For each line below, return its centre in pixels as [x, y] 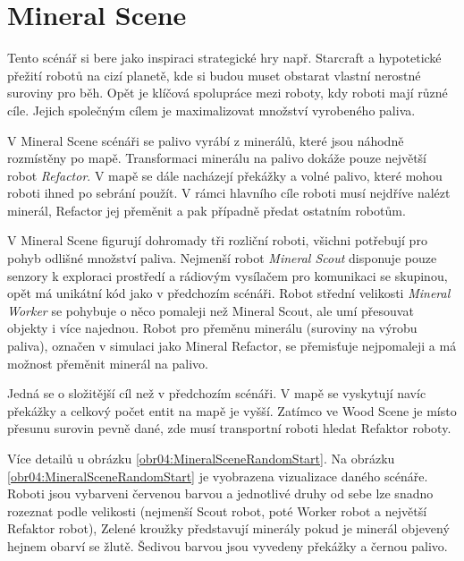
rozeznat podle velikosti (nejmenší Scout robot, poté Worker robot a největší [217, 510]
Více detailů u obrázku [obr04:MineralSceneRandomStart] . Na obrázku [201, 458]
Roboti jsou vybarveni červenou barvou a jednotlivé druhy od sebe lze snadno [220, 493]
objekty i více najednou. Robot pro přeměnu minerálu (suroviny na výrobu [212, 328]
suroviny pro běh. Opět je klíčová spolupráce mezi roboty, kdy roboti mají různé [228, 93]
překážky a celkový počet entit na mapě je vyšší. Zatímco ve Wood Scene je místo [232, 410]
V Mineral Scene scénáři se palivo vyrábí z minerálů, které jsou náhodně [206, 140]
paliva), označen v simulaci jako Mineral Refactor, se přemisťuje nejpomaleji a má [232, 346]
